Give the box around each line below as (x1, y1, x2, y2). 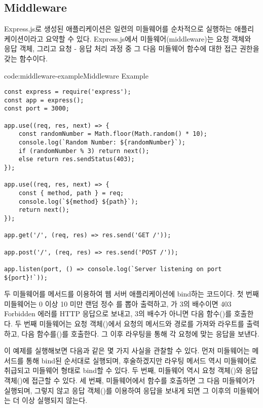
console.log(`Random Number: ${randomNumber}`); (18, 139, 185, 146)
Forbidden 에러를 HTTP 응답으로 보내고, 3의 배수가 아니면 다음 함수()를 (4, 308, 232, 319)
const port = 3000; (4, 105, 69, 113)
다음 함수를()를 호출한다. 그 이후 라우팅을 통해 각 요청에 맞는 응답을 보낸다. (21, 328, 259, 339)
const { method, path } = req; (18, 190, 124, 197)
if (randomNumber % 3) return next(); (18, 147, 149, 155)
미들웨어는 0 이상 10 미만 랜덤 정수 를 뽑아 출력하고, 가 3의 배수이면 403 (4, 298, 232, 309)
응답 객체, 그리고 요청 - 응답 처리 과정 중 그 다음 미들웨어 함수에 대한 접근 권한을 (4, 43, 259, 54)
